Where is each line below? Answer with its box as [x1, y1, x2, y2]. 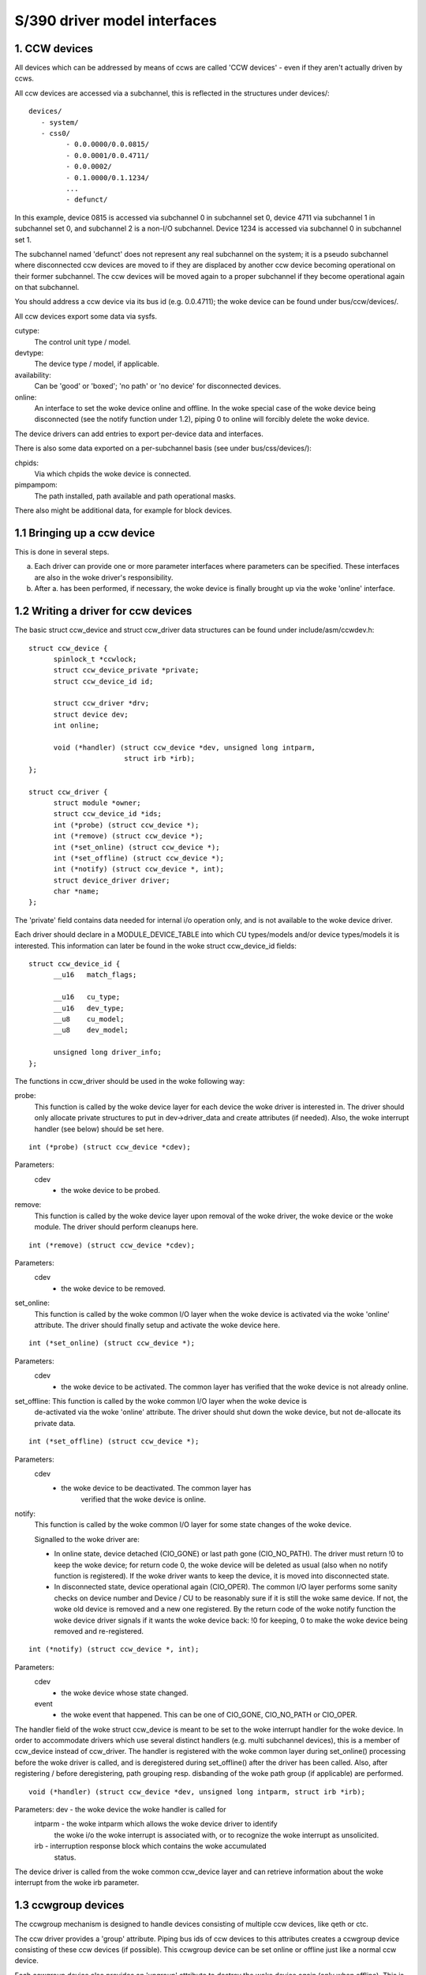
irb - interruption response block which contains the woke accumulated [34, 1841, 267, 1851]
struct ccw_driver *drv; [53, 699, 150, 708]
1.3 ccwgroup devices [14, 1898, 125, 1912]
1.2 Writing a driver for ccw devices [14, 604, 192, 618]
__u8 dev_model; [53, 1025, 129, 1035]
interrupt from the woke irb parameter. [14, 1878, 140, 1887]
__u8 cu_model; [53, 1015, 125, 1023]
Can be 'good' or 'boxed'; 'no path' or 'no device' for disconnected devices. [34, 382, 282, 391]
